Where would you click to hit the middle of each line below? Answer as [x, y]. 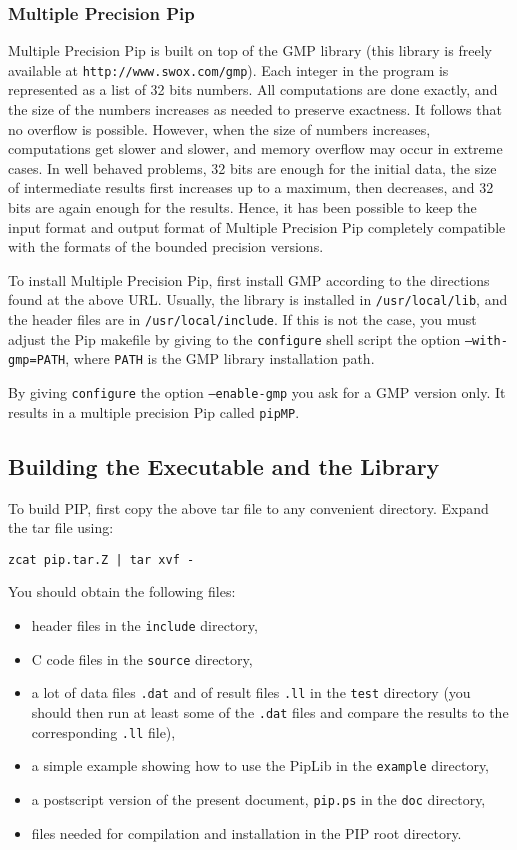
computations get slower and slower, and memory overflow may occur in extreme [255, 148]
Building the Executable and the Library [224, 465]
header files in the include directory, [144, 624]
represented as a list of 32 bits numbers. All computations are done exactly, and [253, 89]
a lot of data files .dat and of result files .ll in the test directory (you [251, 692]
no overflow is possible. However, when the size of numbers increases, [219, 128]
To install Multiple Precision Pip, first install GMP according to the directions [249, 279]
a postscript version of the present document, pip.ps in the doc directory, [258, 798]
